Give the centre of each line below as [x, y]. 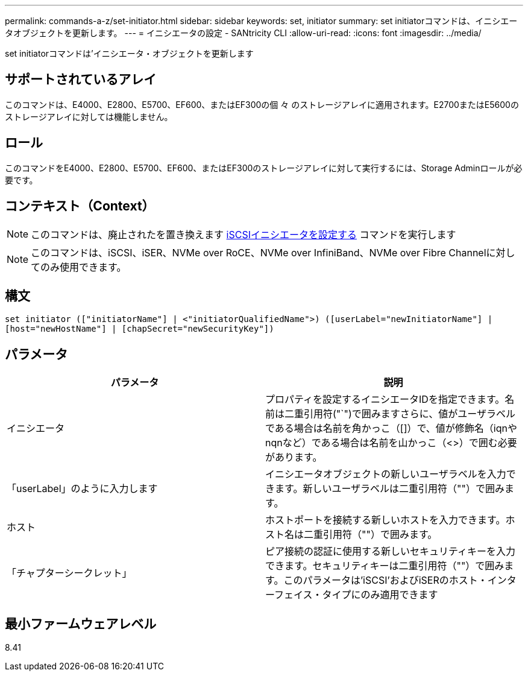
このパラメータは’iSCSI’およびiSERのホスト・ [385, 580]
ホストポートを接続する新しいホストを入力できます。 [385, 520]
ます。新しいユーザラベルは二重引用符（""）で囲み [390, 489]
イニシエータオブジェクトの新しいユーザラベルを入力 [386, 474]
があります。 [294, 457]
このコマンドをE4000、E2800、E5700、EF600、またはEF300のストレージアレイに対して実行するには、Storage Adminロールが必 [264, 168]
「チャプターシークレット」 [69, 573]
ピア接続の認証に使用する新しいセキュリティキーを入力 [391, 551]
